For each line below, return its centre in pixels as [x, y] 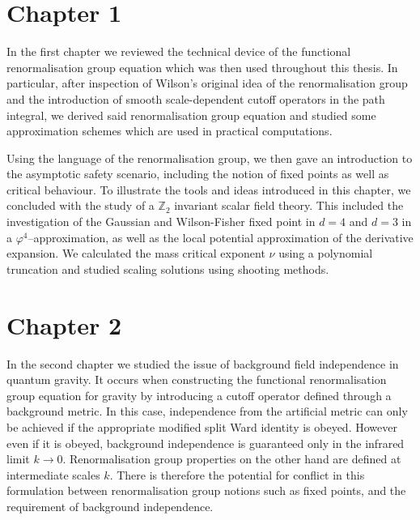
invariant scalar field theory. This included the [289, 205]
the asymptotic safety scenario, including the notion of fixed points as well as [198, 174]
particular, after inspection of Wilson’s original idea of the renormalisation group [207, 83]
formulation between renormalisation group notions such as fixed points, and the [206, 490]
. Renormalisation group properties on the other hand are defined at [232, 459]
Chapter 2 [64, 324]
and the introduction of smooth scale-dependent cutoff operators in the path [196, 98]
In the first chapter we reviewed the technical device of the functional [179, 51]
